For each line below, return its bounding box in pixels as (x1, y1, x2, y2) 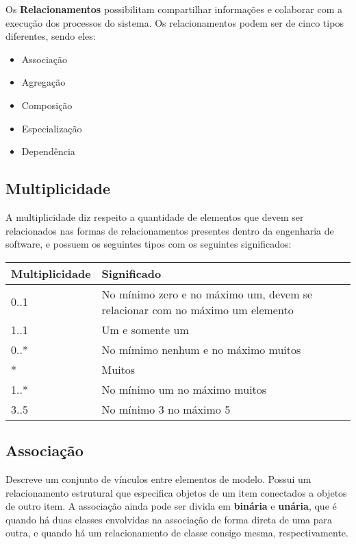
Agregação (21, 75, 66, 89)
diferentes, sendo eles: (5, 29, 96, 43)
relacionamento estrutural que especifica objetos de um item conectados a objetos (5, 485, 347, 499)
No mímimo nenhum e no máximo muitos (101, 341, 301, 357)
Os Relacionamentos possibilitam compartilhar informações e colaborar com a (5, 2, 342, 16)
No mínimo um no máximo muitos (101, 381, 267, 397)
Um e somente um (101, 321, 189, 338)
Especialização (21, 121, 82, 135)
